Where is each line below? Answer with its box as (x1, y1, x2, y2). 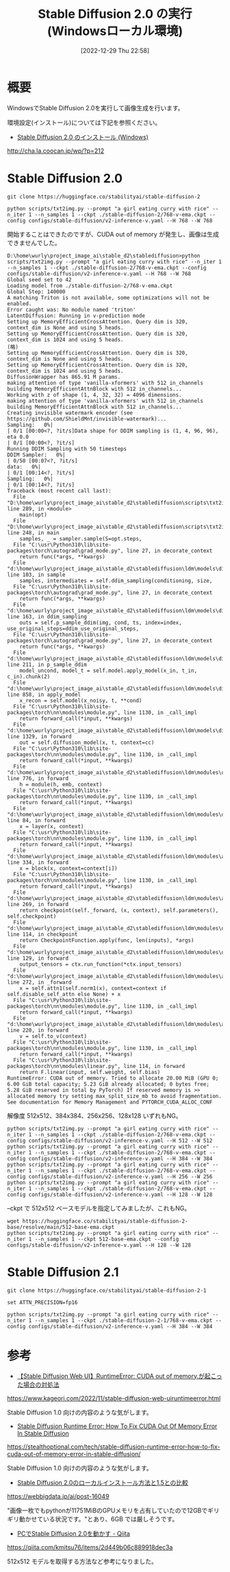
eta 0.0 (7, 433, 29, 440)
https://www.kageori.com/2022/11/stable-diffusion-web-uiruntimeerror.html (7, 1394, 221, 1402)
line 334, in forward (7, 859, 69, 866)
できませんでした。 (7, 238, 61, 247)
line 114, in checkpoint (7, 931, 78, 938)
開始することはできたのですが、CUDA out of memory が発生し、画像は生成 (7, 230, 219, 238)
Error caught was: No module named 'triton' (7, 306, 136, 313)
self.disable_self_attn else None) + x (7, 990, 121, 997)
